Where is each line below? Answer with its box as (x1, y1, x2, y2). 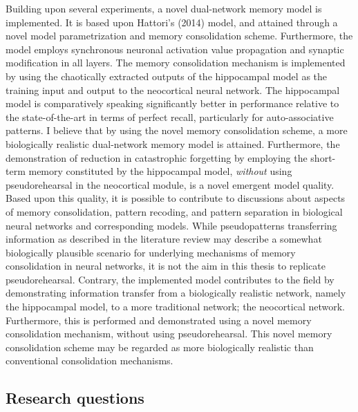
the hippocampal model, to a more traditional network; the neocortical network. (6, 299, 345, 314)
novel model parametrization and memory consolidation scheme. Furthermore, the (6, 28, 353, 43)
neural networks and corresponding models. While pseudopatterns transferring (6, 218, 337, 232)
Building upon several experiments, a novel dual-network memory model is (6, 1, 322, 15)
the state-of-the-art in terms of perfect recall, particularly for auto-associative (6, 109, 334, 124)
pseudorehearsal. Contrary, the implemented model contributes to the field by (6, 272, 335, 286)
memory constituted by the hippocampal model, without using (28, 164, 292, 178)
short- (310, 150, 336, 165)
